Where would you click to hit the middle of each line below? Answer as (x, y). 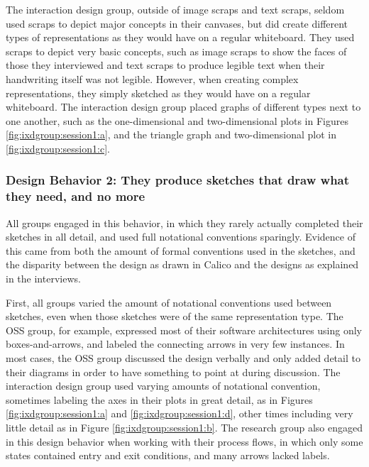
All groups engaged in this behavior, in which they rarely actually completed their (184, 222)
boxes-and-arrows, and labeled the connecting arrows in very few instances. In (175, 344)
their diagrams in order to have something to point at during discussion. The (173, 372)
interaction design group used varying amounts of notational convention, (163, 386)
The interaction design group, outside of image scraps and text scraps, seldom (175, 9)
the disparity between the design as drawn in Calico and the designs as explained (182, 264)
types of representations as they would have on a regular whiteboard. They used (180, 37)
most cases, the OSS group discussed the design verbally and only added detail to (183, 358)
